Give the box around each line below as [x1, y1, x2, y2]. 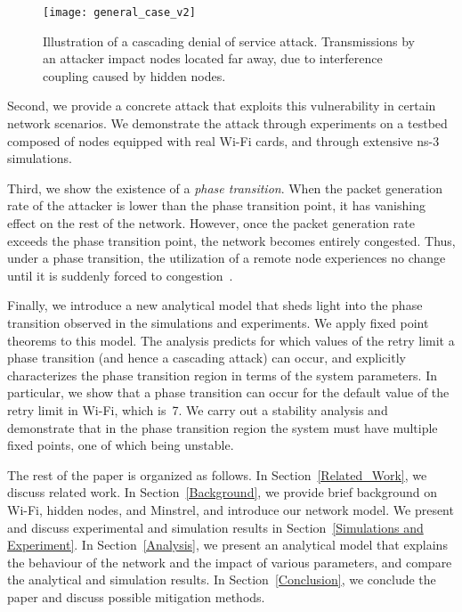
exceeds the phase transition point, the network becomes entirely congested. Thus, [7, 231, 456, 249]
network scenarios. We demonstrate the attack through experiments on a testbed [7, 114, 448, 133]
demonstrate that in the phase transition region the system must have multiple [7, 418, 438, 437]
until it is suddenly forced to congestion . [7, 265, 233, 284]
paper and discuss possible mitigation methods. [7, 587, 265, 606]
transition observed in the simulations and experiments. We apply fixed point [7, 313, 429, 331]
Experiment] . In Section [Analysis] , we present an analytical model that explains [7, 535, 448, 554]
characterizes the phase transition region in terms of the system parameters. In [7, 365, 437, 384]
